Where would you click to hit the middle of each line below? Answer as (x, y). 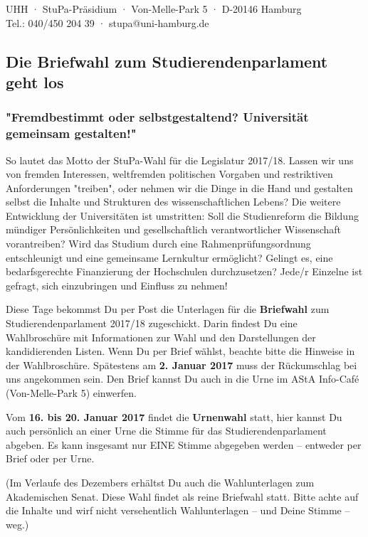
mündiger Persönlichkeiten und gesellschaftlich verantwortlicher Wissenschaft (174, 229)
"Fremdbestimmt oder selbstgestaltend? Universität (157, 117)
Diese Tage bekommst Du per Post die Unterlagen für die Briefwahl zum (168, 309)
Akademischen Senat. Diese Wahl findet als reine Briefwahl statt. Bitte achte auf (182, 496)
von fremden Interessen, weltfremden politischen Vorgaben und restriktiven (169, 174)
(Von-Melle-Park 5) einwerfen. (71, 393)
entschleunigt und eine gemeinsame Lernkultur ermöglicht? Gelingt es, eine (169, 257)
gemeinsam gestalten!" (71, 133)
